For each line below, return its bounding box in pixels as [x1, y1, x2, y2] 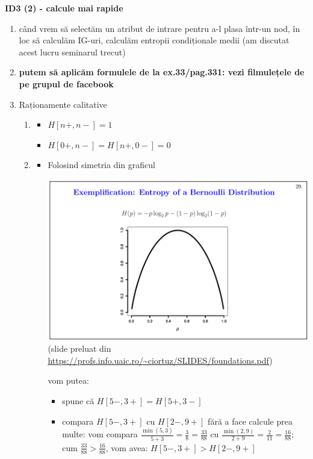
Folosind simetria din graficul [48, 158, 155, 171]
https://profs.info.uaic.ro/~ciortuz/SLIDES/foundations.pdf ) [48, 354, 273, 366]
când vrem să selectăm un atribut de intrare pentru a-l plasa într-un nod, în [19, 22, 300, 34]
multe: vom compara [62, 428, 138, 440]
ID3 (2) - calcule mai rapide [5, 2, 123, 14]
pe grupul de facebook [19, 77, 114, 90]
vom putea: [48, 374, 89, 387]
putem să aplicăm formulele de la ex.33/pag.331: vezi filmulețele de [19, 66, 305, 78]
